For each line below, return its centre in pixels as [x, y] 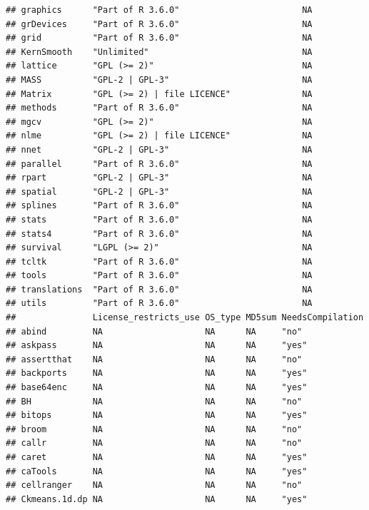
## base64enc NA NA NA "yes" [157, 388]
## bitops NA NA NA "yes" [157, 415]
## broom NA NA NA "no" [154, 429]
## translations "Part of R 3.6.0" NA [159, 289]
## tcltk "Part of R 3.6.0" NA [159, 261]
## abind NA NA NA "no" [154, 331]
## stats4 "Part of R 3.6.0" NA [159, 234]
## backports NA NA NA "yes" [157, 373]
